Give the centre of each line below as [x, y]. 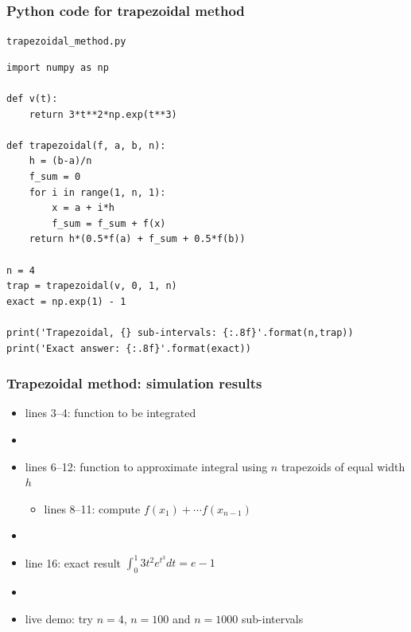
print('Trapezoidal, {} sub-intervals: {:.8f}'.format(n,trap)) [180, 332]
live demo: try [59, 618]
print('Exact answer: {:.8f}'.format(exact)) [129, 348]
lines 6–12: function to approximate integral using [146, 466]
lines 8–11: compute [92, 508]
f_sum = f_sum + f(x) [109, 223]
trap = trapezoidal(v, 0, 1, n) [92, 286]
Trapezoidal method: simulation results [134, 383]
